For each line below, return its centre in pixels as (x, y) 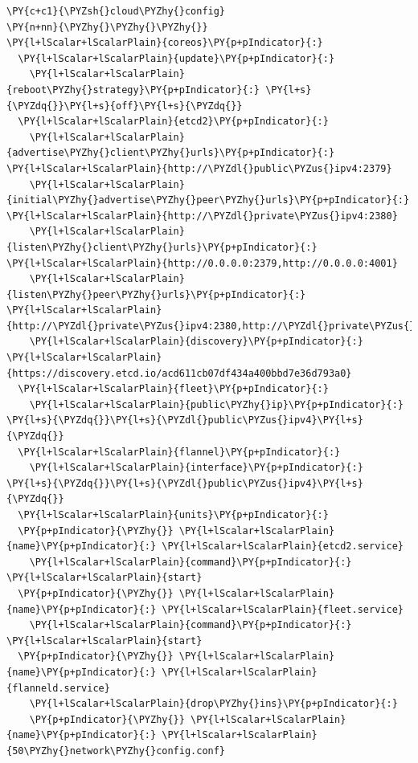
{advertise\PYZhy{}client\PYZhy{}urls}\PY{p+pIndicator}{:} (171, 153)
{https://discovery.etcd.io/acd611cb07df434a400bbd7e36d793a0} (179, 373)
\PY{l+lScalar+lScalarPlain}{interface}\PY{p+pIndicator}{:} (196, 468)
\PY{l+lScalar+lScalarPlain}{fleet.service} (283, 609)
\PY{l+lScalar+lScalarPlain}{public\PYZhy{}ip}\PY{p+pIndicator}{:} (216, 404)
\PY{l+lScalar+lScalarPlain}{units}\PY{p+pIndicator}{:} (173, 515)
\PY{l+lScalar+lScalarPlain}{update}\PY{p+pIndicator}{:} (176, 58)
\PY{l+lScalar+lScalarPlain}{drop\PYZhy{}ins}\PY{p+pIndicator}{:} (213, 704)
